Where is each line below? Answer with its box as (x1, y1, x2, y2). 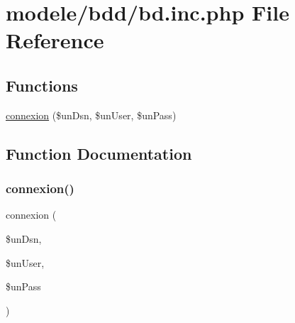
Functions (6, 74, 78, 96)
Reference (6, 26, 104, 55)
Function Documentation (6, 142, 192, 164)
